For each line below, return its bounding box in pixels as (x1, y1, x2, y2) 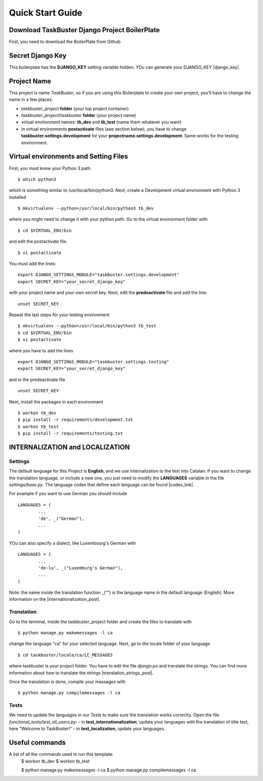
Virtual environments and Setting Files (9, 152, 129, 161)
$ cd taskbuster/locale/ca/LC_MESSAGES (18, 652, 113, 658)
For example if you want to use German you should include (9, 491, 128, 496)
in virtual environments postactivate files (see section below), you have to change (21, 126, 187, 132)
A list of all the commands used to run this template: (9, 751, 114, 757)
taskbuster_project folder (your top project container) (21, 105, 129, 112)
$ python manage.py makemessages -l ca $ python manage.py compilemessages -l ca (21, 767, 196, 773)
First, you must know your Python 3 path (9, 165, 91, 171)
